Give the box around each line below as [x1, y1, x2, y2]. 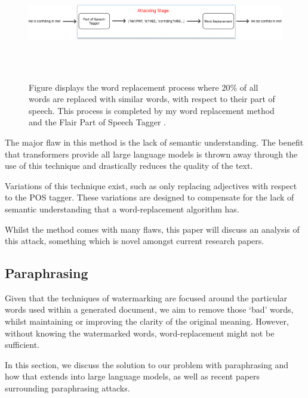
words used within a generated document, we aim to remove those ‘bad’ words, [5, 303, 294, 316]
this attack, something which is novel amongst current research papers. [5, 235, 264, 247]
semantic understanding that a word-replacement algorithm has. [5, 202, 239, 215]
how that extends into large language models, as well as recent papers [5, 370, 260, 382]
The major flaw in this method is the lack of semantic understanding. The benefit [5, 135, 304, 148]
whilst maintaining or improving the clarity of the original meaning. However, [5, 315, 289, 328]
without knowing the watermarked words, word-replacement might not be [5, 326, 275, 339]
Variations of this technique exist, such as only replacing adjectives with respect [5, 179, 297, 192]
